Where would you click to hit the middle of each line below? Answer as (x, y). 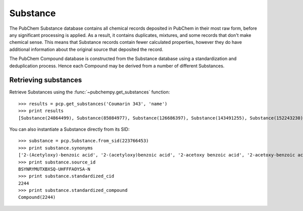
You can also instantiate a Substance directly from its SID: (69, 129)
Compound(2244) (37, 197)
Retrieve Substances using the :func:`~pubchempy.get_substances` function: (90, 92)
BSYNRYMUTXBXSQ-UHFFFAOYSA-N (54, 169)
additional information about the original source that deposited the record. (86, 49)
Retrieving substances (46, 80)
